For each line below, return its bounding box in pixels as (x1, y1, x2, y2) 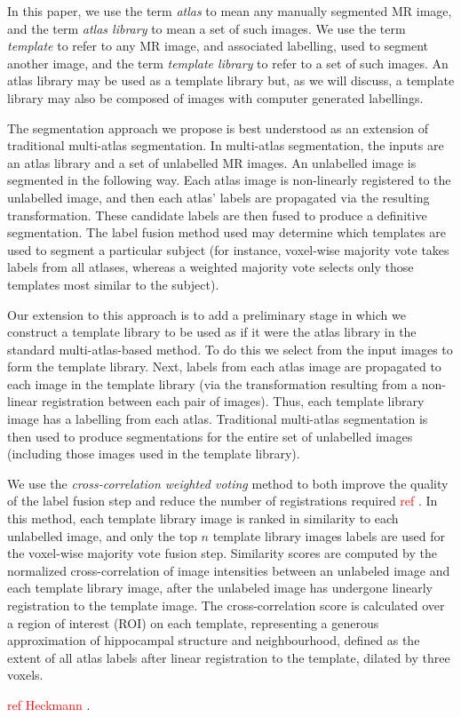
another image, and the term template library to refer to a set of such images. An (7, 53, 449, 72)
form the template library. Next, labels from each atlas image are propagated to (7, 357, 441, 376)
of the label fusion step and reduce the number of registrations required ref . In (7, 491, 438, 510)
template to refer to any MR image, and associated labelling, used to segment (7, 36, 429, 55)
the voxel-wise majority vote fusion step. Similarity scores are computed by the (7, 544, 437, 562)
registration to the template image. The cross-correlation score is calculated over (7, 596, 445, 614)
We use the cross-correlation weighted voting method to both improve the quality (7, 474, 449, 492)
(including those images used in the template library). (7, 444, 300, 463)
